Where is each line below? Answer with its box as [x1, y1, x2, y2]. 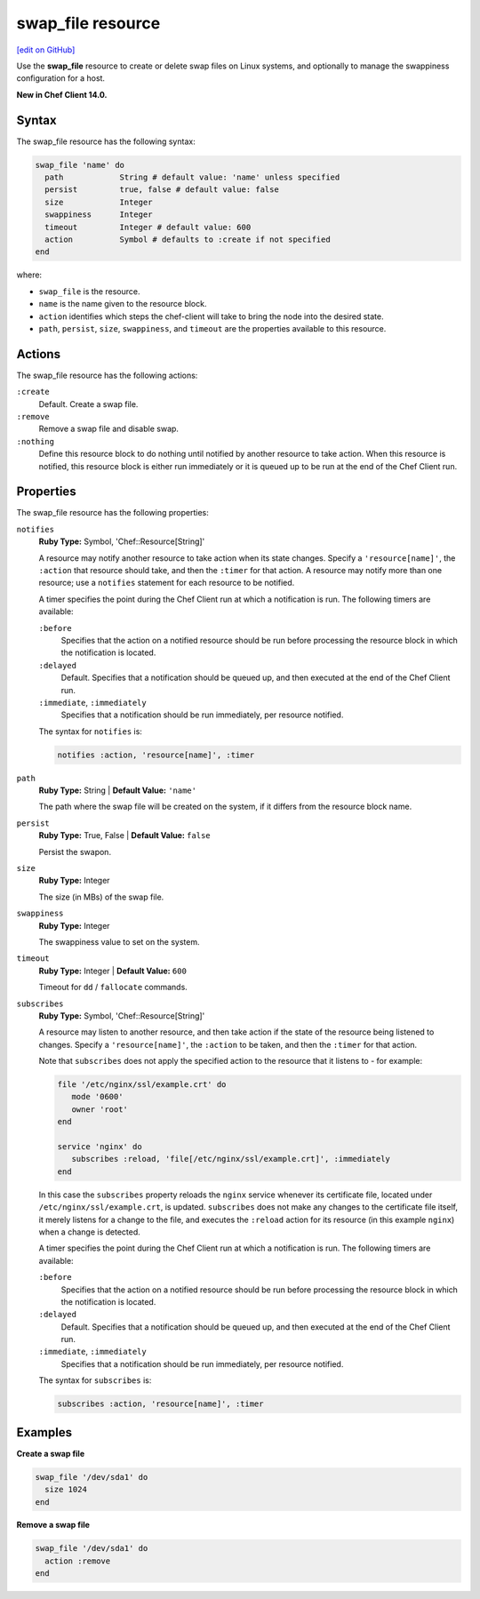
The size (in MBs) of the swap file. [38, 891, 164, 902]
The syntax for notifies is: [38, 725, 142, 737]
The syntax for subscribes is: [38, 1375, 152, 1386]
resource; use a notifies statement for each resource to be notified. [38, 578, 295, 588]
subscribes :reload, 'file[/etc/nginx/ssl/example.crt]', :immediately [71, 1154, 391, 1164]
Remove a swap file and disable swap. [38, 423, 180, 435]
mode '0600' [71, 1091, 124, 1102]
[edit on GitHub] [16, 44, 76, 55]
